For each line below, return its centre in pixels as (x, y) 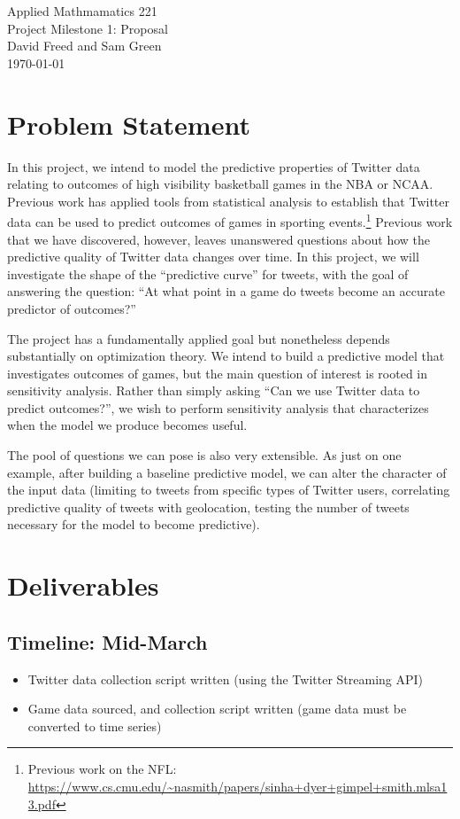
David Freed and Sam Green (84, 46)
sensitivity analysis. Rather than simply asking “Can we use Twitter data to (214, 390)
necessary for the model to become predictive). (134, 524)
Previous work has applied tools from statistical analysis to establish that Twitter (228, 201)
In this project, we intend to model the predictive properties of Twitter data (214, 166)
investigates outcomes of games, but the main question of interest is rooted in (218, 373)
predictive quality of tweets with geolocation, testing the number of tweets (208, 507)
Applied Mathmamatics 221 (82, 11)
